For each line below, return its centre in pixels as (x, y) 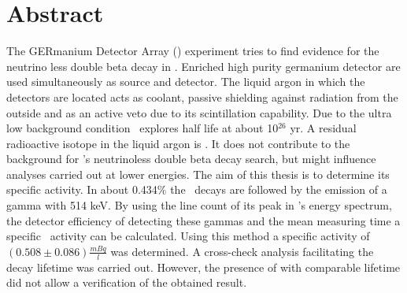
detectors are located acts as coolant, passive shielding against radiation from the (202, 96)
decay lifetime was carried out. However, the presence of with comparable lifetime (203, 267)
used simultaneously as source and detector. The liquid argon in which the (186, 82)
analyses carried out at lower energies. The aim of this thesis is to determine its (198, 174)
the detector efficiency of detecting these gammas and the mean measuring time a (203, 220)
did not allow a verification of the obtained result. (127, 282)
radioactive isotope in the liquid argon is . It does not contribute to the (178, 143)
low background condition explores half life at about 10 (142, 128)
